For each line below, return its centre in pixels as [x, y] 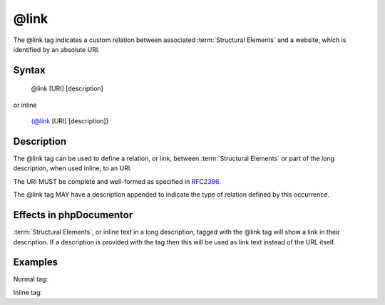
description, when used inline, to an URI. [72, 168]
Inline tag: [28, 292]
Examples [36, 263]
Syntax [29, 70]
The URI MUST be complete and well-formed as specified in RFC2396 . [117, 181]
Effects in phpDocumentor [73, 215]
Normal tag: [31, 279]
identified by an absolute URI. [56, 49]
